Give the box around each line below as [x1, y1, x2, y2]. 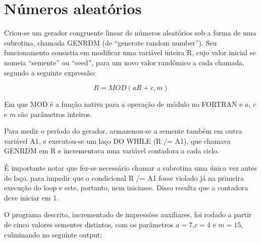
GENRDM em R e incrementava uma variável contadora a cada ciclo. [4, 145, 219, 156]
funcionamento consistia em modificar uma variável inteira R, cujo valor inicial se [4, 47, 256, 58]
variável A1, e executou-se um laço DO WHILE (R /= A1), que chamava [4, 135, 231, 146]
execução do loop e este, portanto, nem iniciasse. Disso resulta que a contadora [4, 182, 248, 193]
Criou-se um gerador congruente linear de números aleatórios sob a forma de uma [4, 27, 256, 38]
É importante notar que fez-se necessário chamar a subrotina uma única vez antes [4, 163, 257, 173]
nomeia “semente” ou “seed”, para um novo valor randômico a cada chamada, [4, 57, 245, 67]
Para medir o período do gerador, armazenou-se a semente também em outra [4, 126, 242, 136]
